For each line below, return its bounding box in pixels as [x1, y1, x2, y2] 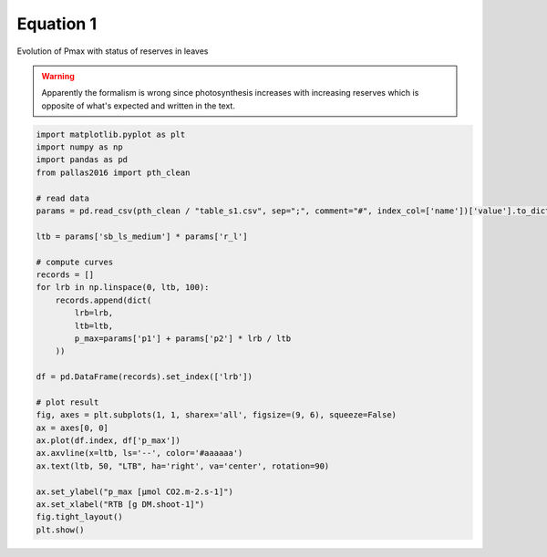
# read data [36, 192, 90, 203]
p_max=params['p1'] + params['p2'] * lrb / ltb [74, 333, 292, 344]
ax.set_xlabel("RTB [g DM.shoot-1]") [36, 500, 205, 510]
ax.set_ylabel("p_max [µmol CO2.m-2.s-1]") [36, 486, 234, 497]
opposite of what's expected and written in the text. [41, 100, 236, 111]
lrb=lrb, [74, 308, 114, 318]
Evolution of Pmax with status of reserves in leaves [16, 46, 209, 57]
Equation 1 [16, 14, 98, 34]
